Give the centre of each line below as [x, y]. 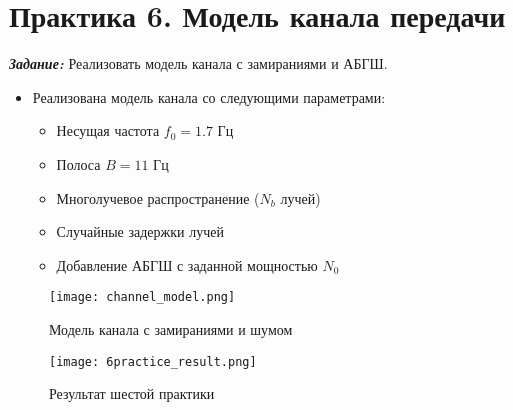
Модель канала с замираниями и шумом [171, 328]
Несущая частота [108, 130]
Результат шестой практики [132, 393]
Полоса [78, 163]
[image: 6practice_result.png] [153, 361]
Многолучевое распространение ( [158, 197]
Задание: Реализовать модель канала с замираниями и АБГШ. [198, 63]
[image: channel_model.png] [142, 297]
